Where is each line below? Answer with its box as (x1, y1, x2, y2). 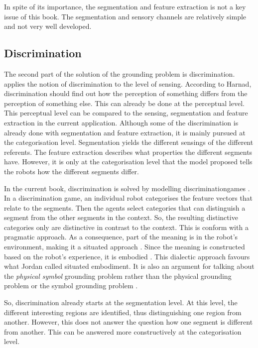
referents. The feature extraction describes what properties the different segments (4, 146, 253, 157)
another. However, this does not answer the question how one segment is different (4, 317, 253, 327)
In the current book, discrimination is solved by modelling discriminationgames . (4, 183, 250, 193)
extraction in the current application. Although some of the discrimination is (4, 117, 239, 127)
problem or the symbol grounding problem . (4, 280, 138, 291)
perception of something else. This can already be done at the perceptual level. (4, 98, 245, 108)
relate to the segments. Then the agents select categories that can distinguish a (4, 202, 246, 213)
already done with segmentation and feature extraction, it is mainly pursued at (4, 127, 246, 137)
